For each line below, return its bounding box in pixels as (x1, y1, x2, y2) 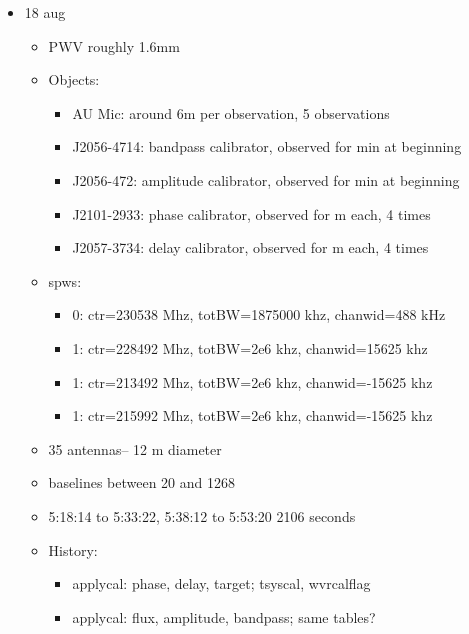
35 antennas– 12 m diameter (48, 438, 222, 459)
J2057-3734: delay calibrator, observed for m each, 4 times (72, 237, 429, 258)
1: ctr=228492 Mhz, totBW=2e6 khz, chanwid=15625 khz (72, 337, 428, 358)
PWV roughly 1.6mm (48, 35, 180, 56)
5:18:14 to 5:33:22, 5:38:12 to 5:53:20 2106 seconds (48, 505, 356, 526)
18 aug (24, 2, 66, 22)
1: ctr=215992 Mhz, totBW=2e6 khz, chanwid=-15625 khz (72, 405, 433, 426)
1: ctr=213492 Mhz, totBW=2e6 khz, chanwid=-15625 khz (72, 371, 433, 392)
